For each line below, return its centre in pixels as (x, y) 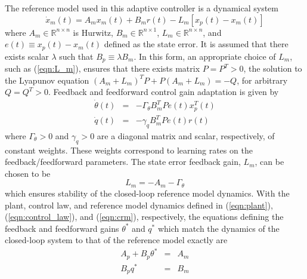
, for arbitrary (262, 80)
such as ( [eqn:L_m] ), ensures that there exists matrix (103, 68)
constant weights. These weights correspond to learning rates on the (129, 150)
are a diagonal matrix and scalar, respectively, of (186, 135)
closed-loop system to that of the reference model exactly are (116, 240)
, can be (269, 162)
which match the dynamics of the (218, 228)
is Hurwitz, (93, 32)
